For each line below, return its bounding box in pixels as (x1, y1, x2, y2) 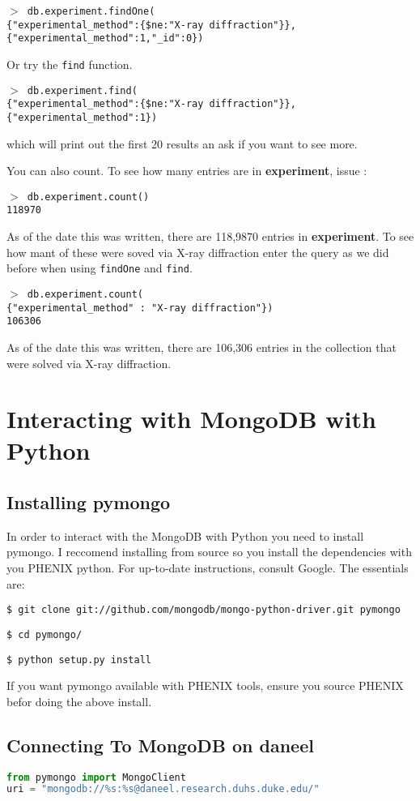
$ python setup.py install (6, 653, 151, 666)
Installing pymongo (6, 490, 171, 515)
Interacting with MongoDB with (6, 402, 376, 435)
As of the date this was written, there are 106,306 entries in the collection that (6, 338, 397, 355)
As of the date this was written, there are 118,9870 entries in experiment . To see (6, 228, 414, 245)
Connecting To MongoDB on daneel (6, 732, 314, 757)
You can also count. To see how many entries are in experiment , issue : (6, 162, 367, 179)
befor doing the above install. (6, 692, 152, 709)
